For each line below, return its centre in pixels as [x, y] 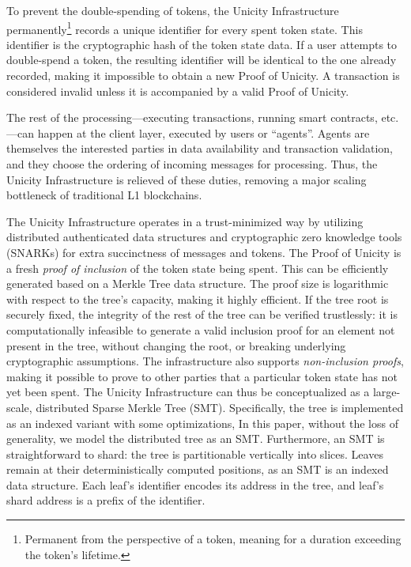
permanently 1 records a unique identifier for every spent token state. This [185, 28]
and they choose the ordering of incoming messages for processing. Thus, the [192, 164]
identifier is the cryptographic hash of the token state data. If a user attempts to [202, 44]
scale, [19, 407]
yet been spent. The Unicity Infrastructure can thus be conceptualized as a [188, 392]
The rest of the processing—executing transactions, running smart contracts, [192, 117]
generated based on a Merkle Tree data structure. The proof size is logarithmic [198, 283]
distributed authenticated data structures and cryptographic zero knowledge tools [204, 237]
